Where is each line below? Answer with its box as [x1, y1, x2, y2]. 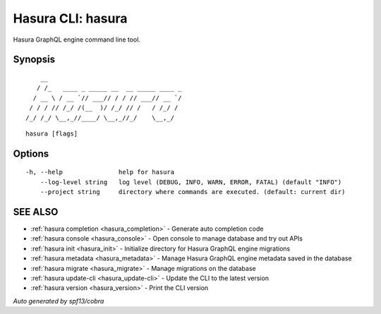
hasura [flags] [25, 129, 78, 138]
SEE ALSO [13, 205, 59, 218]
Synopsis [13, 54, 56, 66]
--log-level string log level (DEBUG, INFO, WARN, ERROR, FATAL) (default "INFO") [40, 178, 342, 186]
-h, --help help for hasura [25, 168, 175, 176]
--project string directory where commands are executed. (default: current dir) [40, 188, 346, 196]
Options [13, 147, 49, 159]
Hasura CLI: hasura [13, 11, 128, 26]
